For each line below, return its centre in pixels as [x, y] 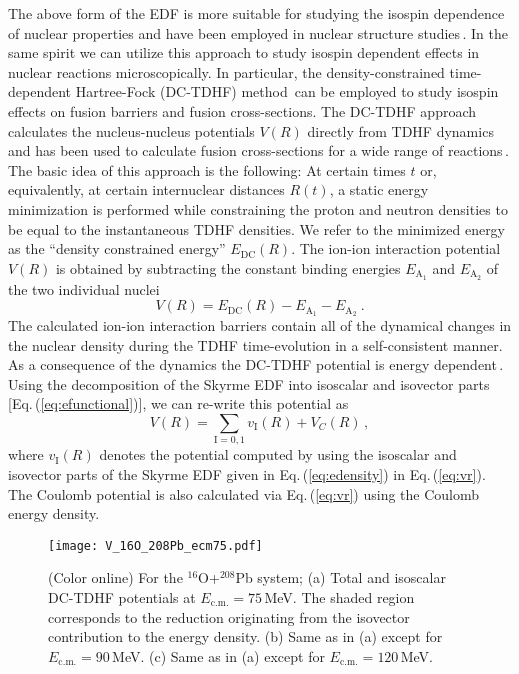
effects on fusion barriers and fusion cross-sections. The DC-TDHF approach [242, 110]
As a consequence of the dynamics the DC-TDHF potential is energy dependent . [256, 364]
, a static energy [379, 189]
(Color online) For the [115, 577]
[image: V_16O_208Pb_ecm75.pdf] [155, 545]
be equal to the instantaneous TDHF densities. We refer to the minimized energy [257, 228]
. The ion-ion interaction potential [396, 248]
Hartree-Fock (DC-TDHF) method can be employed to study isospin [287, 91]
